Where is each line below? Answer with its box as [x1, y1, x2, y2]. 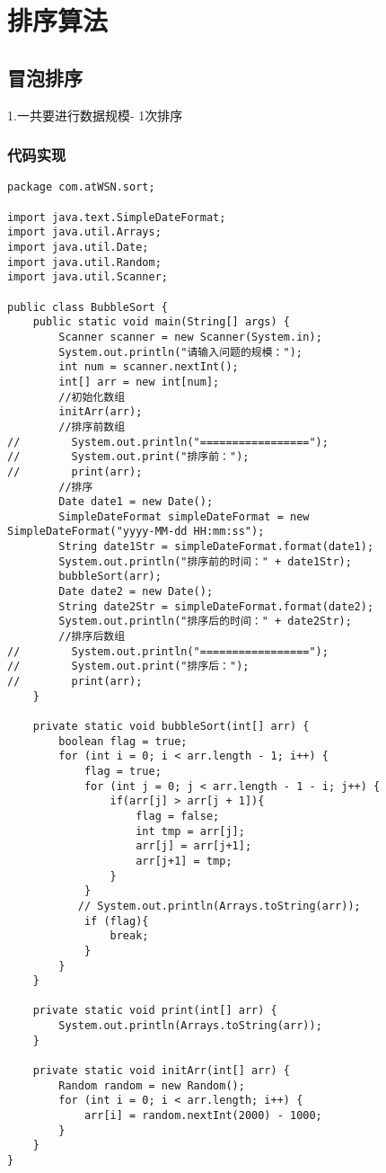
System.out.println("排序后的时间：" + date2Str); [58, 615, 352, 628]
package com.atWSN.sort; [7, 181, 155, 194]
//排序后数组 [58, 630, 126, 644]
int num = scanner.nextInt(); [58, 360, 239, 374]
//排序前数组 [58, 420, 126, 433]
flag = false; [136, 809, 220, 822]
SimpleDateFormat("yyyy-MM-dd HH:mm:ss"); [7, 525, 265, 538]
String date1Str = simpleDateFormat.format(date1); [58, 540, 374, 554]
